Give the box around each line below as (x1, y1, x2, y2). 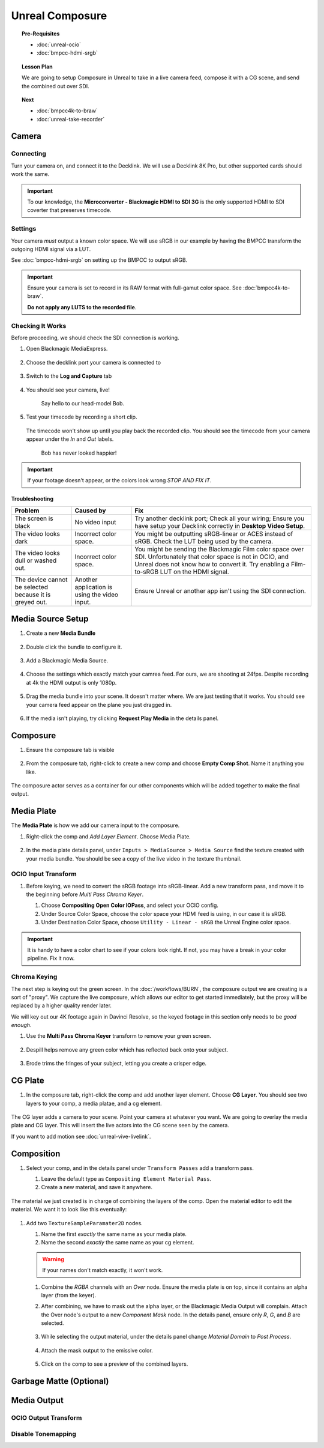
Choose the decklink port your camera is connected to (26, 359, 161, 366)
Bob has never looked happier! (41, 449, 117, 456)
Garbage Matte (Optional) (11, 1376, 109, 1387)
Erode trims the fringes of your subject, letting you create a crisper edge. (26, 1060, 207, 1067)
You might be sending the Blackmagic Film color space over (134, 545, 304, 553)
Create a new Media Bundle (26, 629, 96, 637)
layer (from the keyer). (41, 1291, 97, 1298)
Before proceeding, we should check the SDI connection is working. (11, 334, 179, 342)
